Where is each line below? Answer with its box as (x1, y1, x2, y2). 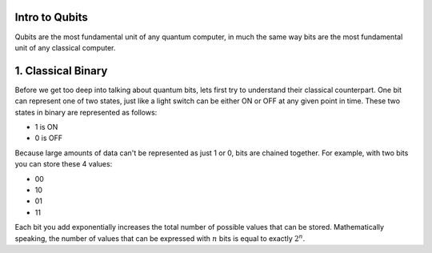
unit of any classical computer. (14, 42, 116, 52)
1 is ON (34, 122, 58, 131)
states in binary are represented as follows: (14, 107, 158, 117)
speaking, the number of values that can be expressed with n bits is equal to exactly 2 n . (14, 232, 306, 243)
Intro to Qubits (14, 10, 88, 24)
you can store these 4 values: (14, 159, 113, 169)
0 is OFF (34, 133, 63, 143)
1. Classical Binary (14, 64, 108, 78)
